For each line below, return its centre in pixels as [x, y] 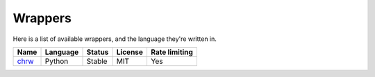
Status [98, 52]
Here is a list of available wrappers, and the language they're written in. [115, 39]
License [130, 52]
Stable [97, 61]
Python [57, 61]
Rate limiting [172, 52]
